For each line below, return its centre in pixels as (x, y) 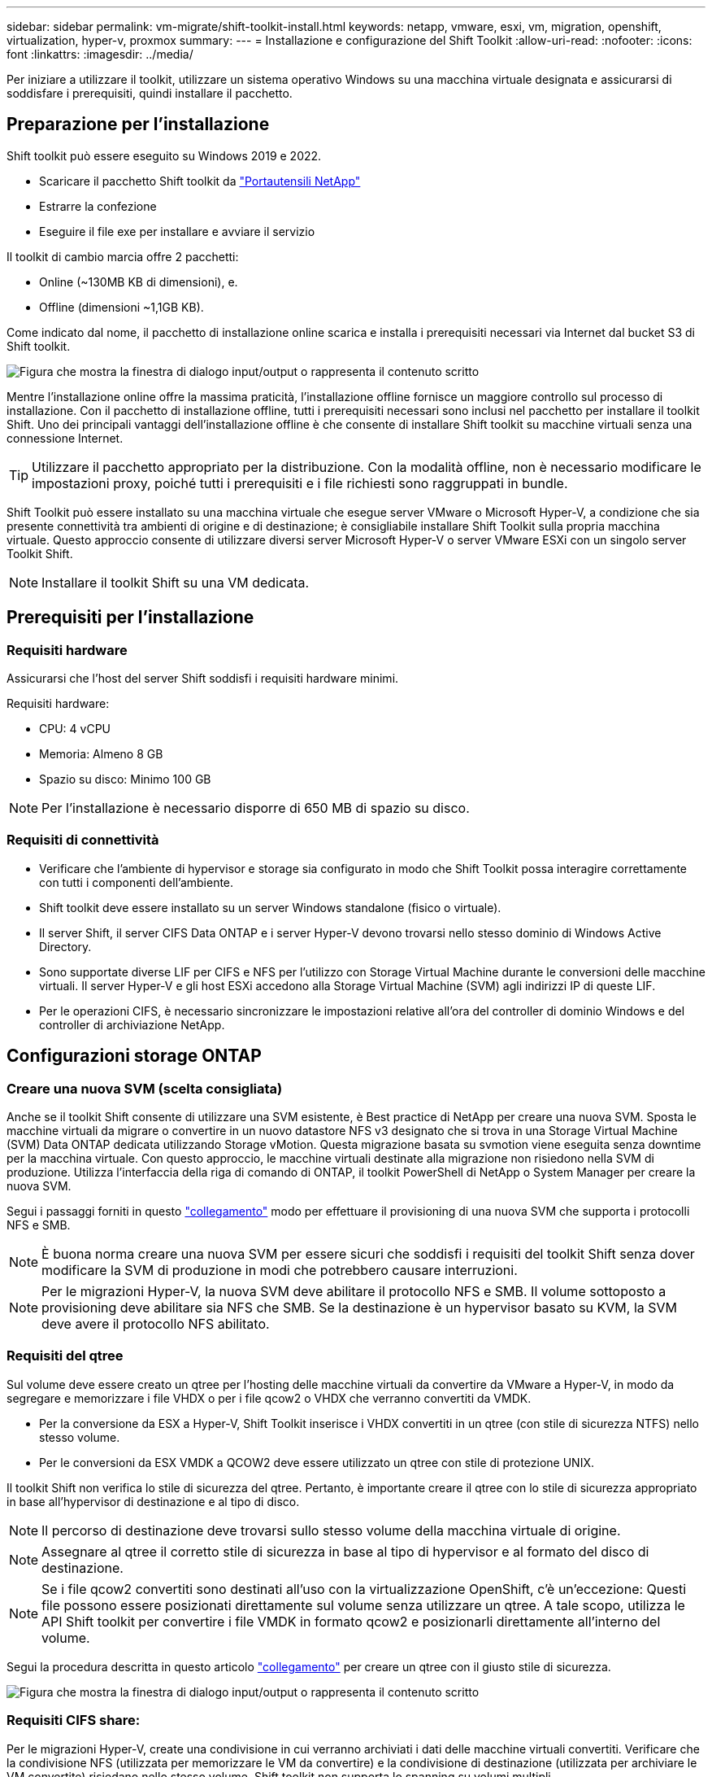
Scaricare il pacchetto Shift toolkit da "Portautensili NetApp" (200, 181)
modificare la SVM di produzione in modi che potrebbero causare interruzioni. (280, 1271)
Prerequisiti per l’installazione (130, 618)
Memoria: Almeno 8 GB (101, 754)
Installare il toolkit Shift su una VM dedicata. (176, 582)
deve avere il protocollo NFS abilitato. (156, 1324)
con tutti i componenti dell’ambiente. (137, 882)
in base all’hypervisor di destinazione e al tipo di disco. (153, 1501)
